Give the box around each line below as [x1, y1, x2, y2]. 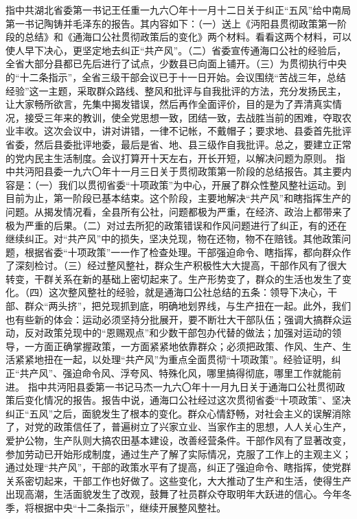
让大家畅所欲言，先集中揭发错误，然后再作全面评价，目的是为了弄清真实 [5, 97, 332, 111]
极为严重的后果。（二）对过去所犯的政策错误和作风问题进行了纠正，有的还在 [5, 218, 347, 232]
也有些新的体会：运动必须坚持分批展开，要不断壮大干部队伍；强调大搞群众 [5, 312, 342, 326]
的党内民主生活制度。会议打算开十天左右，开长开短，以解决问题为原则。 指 [5, 150, 345, 165]
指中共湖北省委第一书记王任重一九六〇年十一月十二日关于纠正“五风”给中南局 [5, 3, 352, 16]
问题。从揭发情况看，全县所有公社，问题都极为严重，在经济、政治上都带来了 [5, 204, 352, 218]
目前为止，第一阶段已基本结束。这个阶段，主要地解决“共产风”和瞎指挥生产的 [5, 191, 352, 205]
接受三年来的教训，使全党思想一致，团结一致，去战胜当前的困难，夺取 [24, 110, 342, 124]
